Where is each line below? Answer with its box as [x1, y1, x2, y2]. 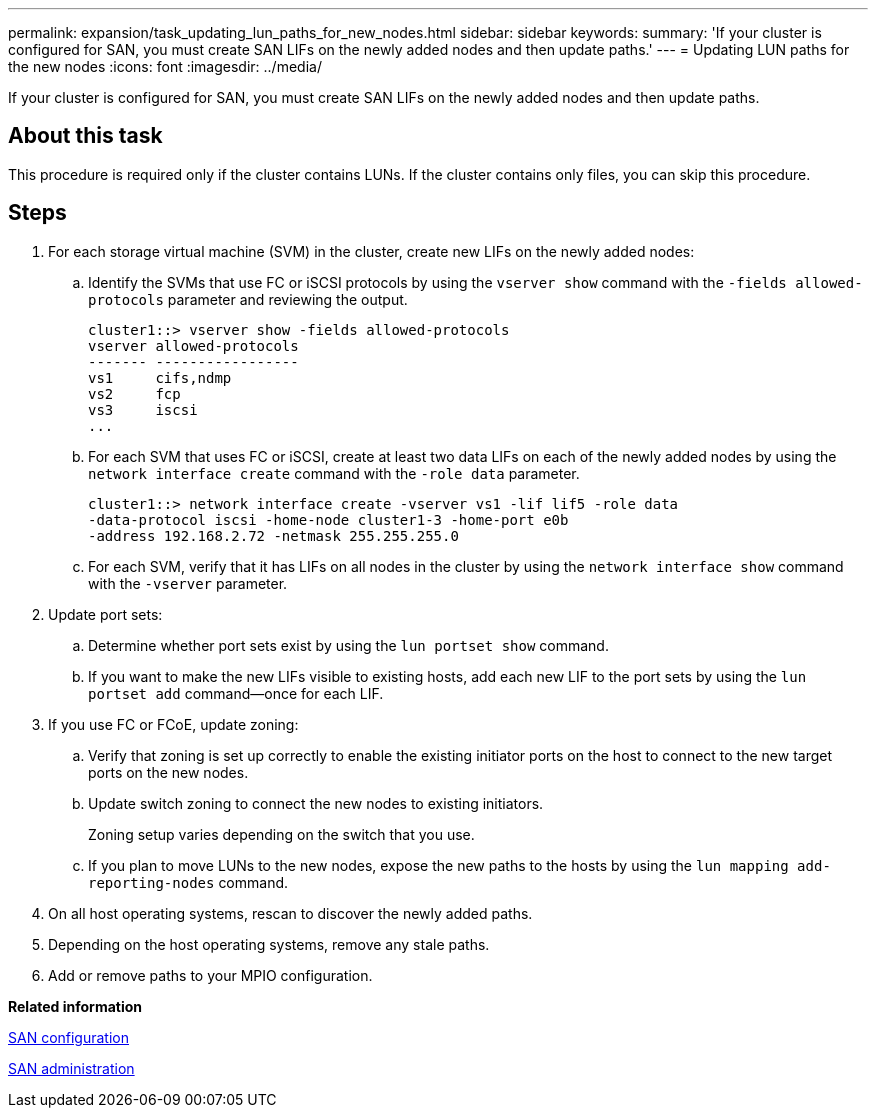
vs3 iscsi [88, 401, 198, 418]
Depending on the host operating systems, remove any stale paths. [48, 935, 490, 953]
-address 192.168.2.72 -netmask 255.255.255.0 [88, 527, 459, 544]
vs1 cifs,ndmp [88, 369, 232, 386]
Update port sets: [48, 605, 163, 623]
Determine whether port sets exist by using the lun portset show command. [88, 636, 609, 654]
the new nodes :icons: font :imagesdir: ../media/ [8, 58, 322, 75]
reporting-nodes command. [88, 873, 289, 891]
